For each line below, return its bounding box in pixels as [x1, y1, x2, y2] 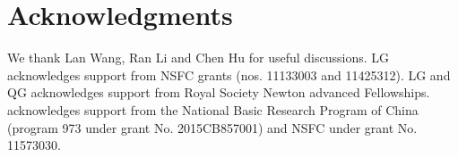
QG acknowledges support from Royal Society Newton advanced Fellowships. [7, 83, 430, 102]
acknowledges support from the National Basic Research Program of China [7, 100, 419, 119]
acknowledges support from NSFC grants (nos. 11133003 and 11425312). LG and [7, 65, 451, 84]
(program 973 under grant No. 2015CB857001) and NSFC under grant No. [7, 118, 418, 136]
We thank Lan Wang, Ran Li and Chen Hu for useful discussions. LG [7, 48, 390, 67]
